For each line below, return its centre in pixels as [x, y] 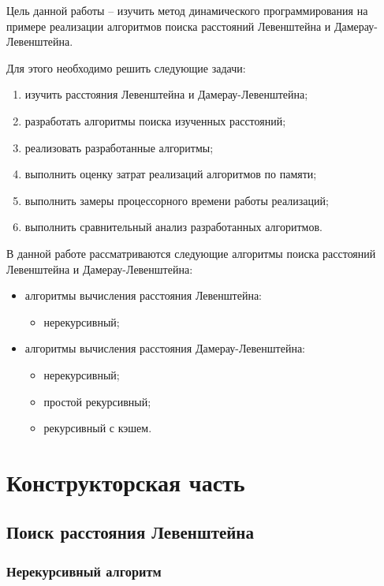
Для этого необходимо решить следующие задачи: [126, 67]
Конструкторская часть [126, 481]
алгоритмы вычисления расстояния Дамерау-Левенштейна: [165, 348]
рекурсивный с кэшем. [98, 428]
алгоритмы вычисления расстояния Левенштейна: [143, 295]
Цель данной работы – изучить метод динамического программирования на [187, 10]
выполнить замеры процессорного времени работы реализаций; [177, 200]
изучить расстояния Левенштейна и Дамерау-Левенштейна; [166, 94]
